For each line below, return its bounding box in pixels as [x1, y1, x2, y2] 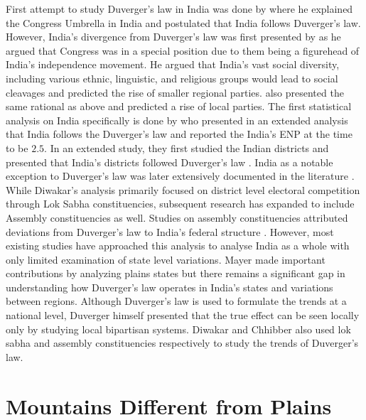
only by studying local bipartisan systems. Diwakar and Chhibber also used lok [6, 321, 351, 336]
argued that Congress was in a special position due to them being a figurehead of [6, 43, 360, 58]
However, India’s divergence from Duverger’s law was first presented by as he [6, 29, 341, 44]
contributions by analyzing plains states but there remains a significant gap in [6, 266, 345, 281]
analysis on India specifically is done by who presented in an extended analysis [6, 112, 348, 127]
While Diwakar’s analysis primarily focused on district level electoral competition [6, 182, 360, 197]
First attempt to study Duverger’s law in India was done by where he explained [6, 1, 353, 16]
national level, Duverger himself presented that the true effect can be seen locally [6, 308, 360, 323]
